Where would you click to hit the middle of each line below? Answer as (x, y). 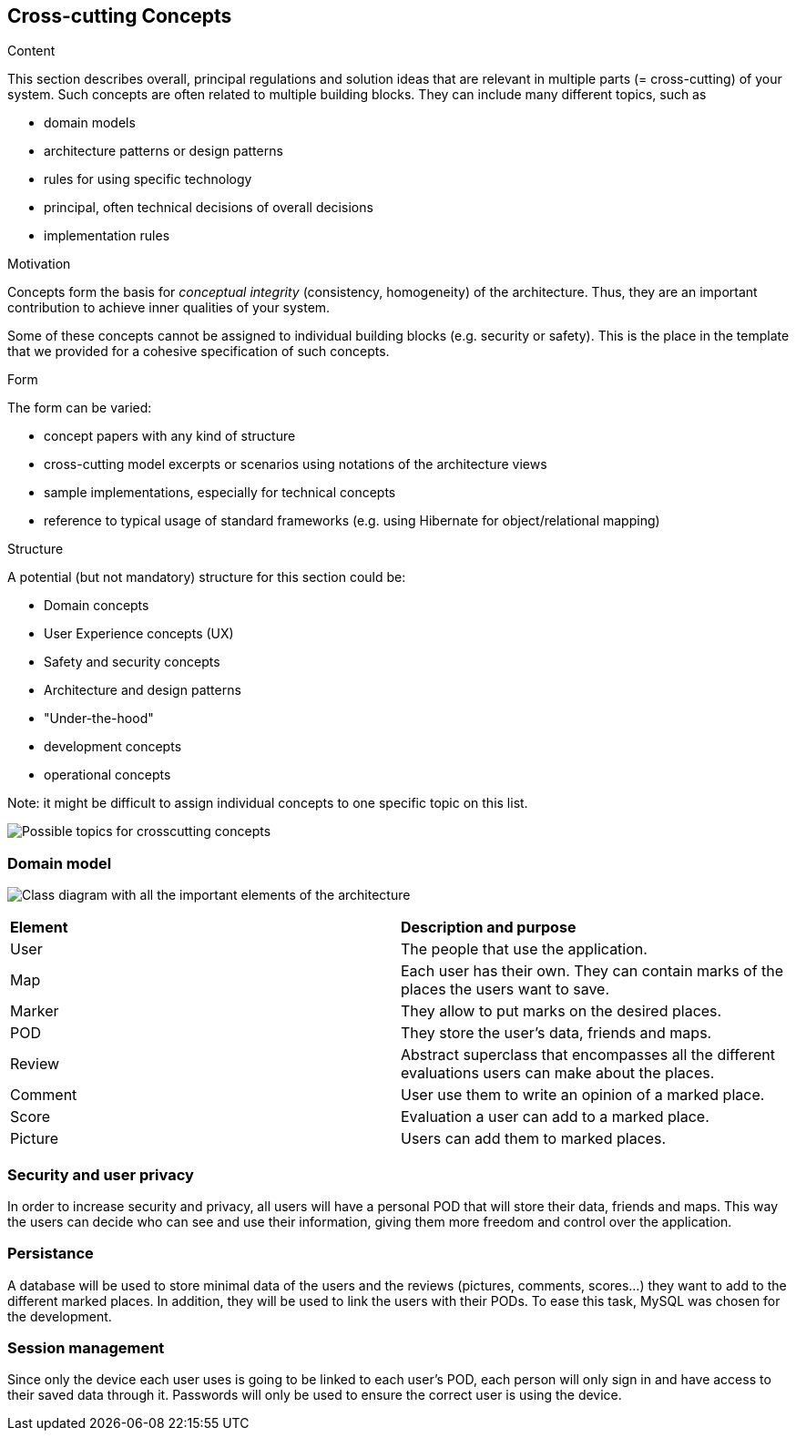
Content (31, 51)
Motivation (39, 264)
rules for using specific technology (148, 179)
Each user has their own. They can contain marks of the (592, 971)
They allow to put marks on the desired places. (561, 1011)
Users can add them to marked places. (534, 1139)
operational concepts (107, 775)
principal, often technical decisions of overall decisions (209, 208)
